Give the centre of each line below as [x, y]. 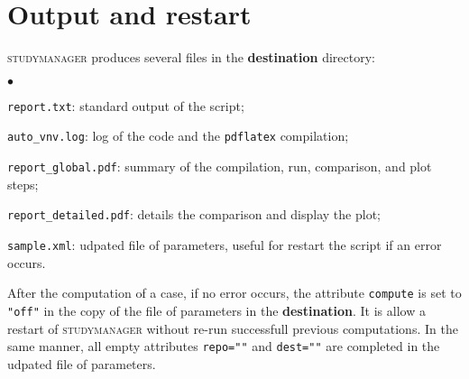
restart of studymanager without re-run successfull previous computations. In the [233, 328]
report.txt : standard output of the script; [126, 105]
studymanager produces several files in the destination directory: [191, 57]
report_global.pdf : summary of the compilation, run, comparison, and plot [220, 166]
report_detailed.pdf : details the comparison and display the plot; [194, 214]
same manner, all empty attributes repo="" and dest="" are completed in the [224, 346]
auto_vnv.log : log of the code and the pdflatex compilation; [178, 136]
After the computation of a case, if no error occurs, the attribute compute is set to [234, 293]
